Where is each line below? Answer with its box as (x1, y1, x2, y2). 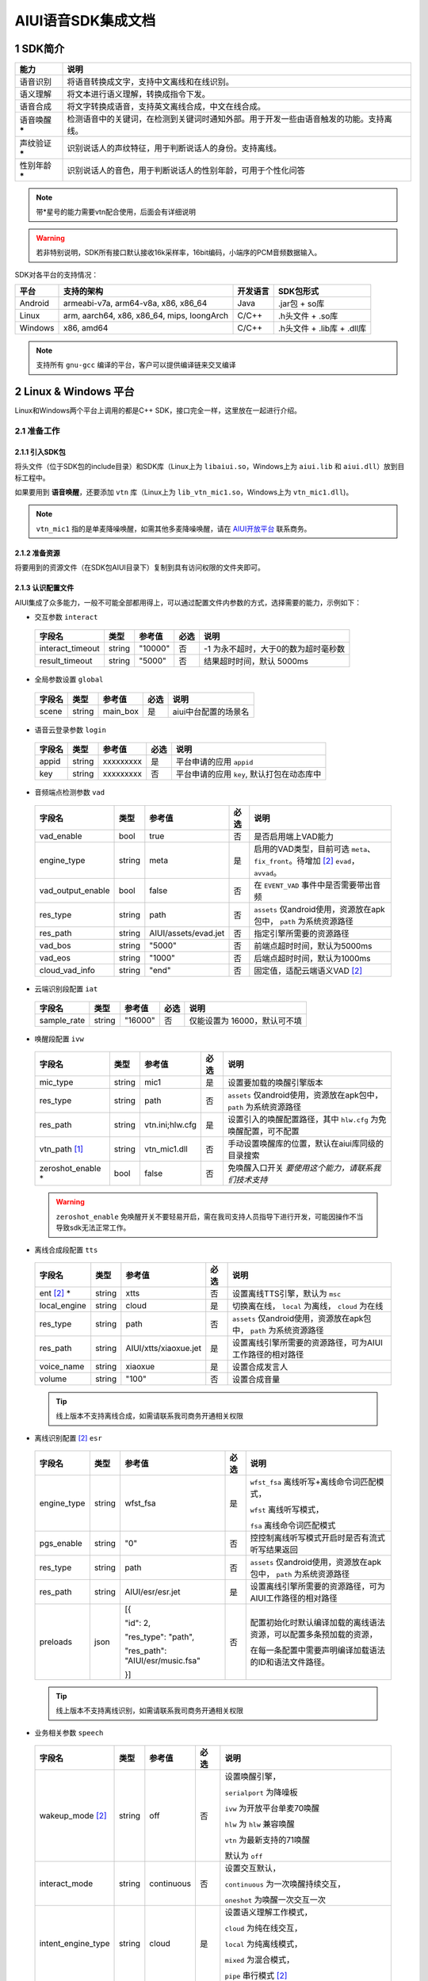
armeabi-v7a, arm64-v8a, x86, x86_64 (63, 298, 208, 309)
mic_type (39, 1077, 74, 1088)
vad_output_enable (39, 884, 110, 895)
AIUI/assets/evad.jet (149, 927, 225, 938)
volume (39, 1373, 67, 1384)
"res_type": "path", (124, 1632, 194, 1643)
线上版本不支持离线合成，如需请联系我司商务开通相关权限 (55, 1411, 243, 1421)
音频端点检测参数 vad (34, 788, 105, 797)
